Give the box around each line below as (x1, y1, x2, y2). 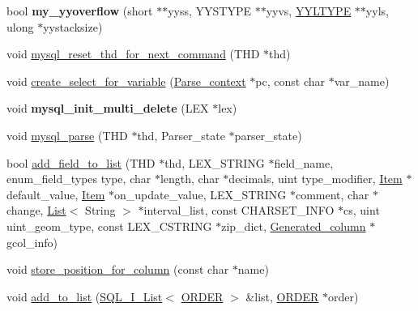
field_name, (274, 154, 334, 171)
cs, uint (343, 202, 380, 219)
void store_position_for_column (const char (6, 261, 229, 278)
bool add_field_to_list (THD (6, 154, 156, 171)
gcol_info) (6, 233, 58, 250)
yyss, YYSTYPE (168, 2, 252, 19)
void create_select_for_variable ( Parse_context (6, 72, 246, 89)
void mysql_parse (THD (6, 126, 128, 143)
